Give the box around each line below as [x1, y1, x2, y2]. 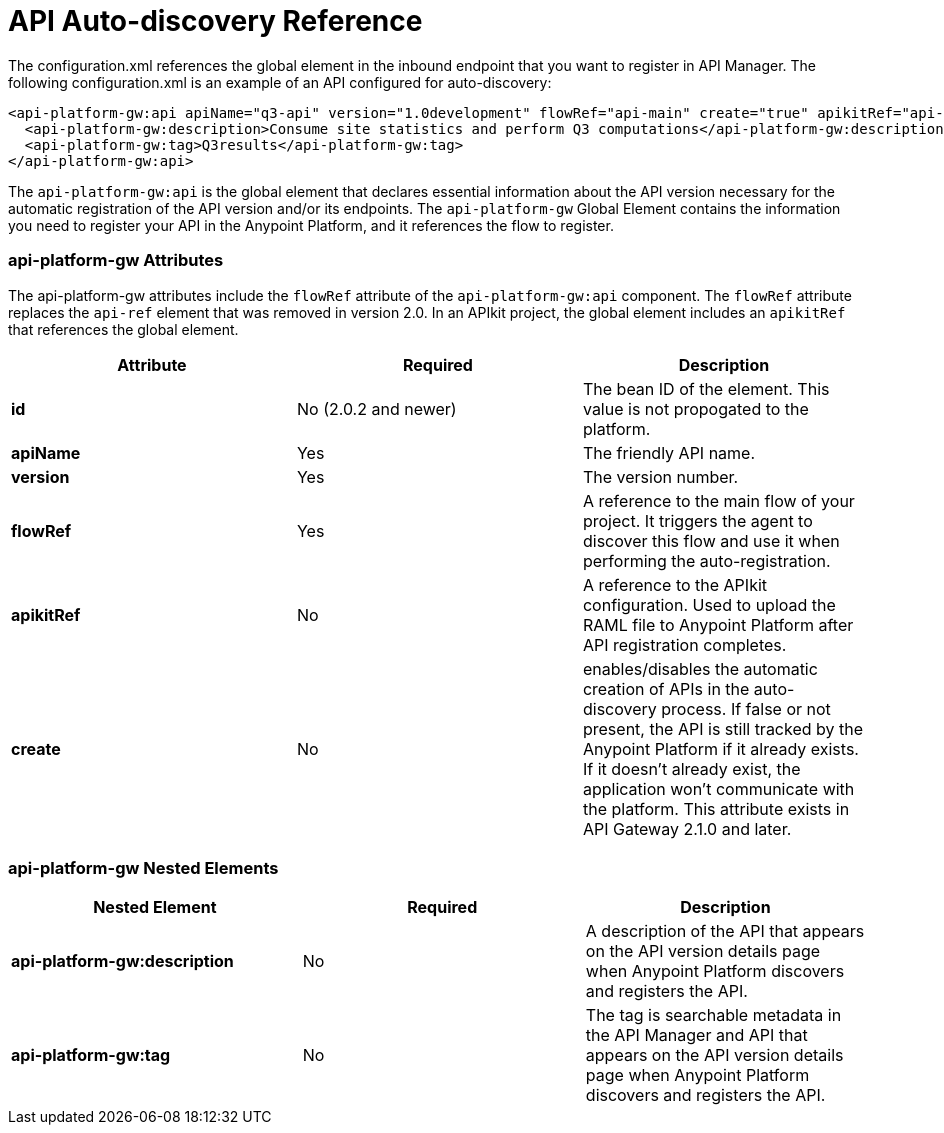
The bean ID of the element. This [582, 378, 830, 399]
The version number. [582, 466, 739, 487]
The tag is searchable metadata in [585, 1005, 842, 1026]
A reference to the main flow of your [582, 490, 855, 511]
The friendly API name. [582, 442, 756, 463]
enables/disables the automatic [582, 658, 818, 679]
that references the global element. [8, 320, 239, 338]
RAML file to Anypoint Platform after [582, 614, 854, 635]
